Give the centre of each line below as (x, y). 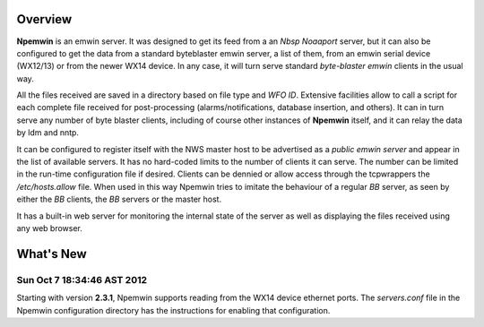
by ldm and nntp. (48, 133)
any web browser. (49, 228)
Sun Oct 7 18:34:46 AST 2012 (82, 280)
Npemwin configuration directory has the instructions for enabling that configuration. (173, 310)
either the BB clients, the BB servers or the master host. (119, 199)
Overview (44, 19)
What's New (52, 254)
